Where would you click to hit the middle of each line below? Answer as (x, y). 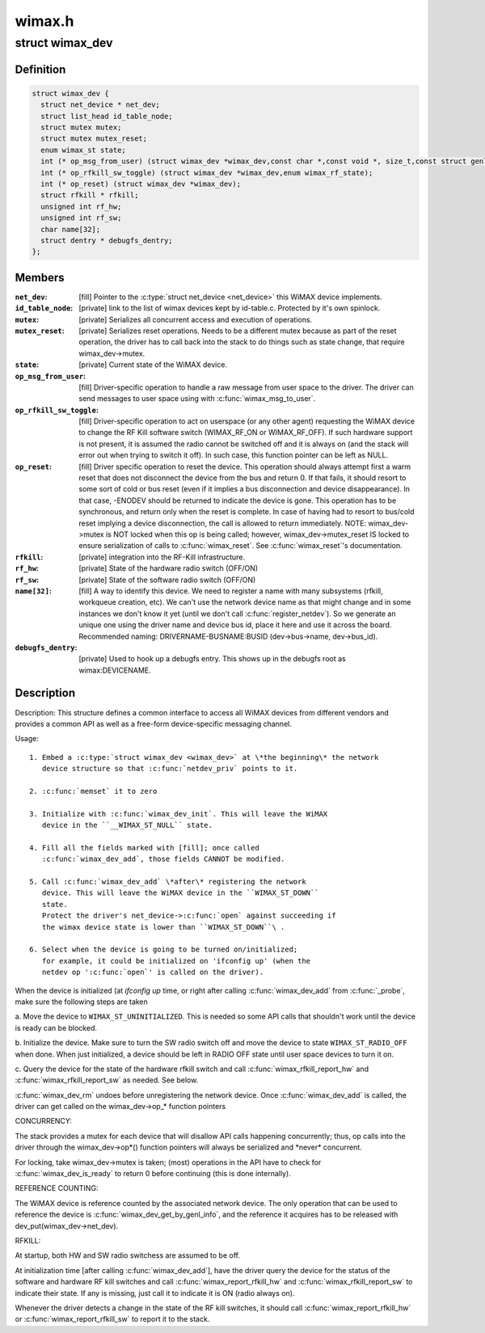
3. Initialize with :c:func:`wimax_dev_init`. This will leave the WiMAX (179, 814)
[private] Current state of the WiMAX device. (153, 365)
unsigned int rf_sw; (81, 218)
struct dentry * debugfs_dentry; (107, 240)
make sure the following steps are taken (82, 1002)
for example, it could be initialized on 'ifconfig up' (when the (176, 961)
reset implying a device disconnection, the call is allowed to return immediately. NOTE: (223, 523)
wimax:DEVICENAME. (115, 670)
